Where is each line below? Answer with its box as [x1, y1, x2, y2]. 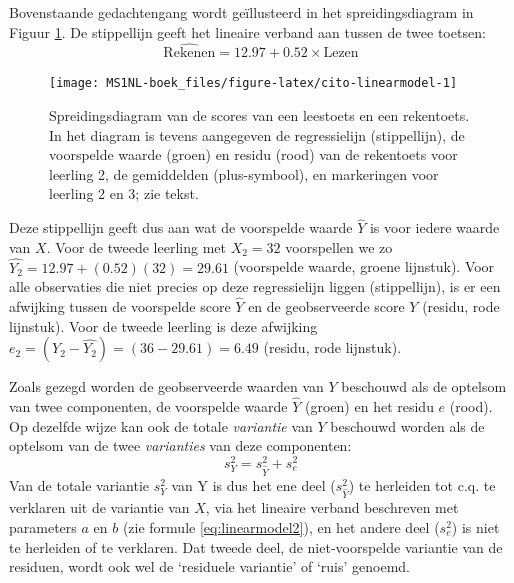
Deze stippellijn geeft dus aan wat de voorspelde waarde [9, 217, 353, 238]
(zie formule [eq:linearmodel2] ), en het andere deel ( [122, 516, 440, 537]
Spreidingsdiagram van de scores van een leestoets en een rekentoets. [49, 105, 470, 126]
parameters [9, 516, 77, 537]
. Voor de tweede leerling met [46, 236, 226, 257]
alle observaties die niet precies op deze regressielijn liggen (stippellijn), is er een [9, 276, 501, 297]
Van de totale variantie [9, 474, 150, 495]
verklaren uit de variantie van [9, 497, 190, 518]
